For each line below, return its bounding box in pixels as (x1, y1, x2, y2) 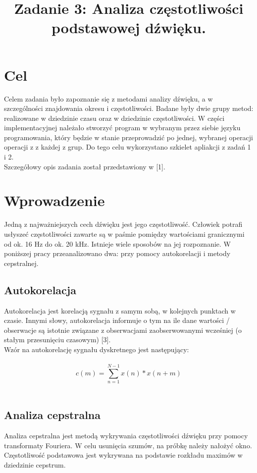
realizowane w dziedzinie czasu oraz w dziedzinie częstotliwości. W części (4, 112, 225, 123)
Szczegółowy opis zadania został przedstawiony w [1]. (4, 161, 165, 171)
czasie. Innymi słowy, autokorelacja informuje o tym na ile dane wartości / (4, 315, 230, 325)
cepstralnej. (4, 258, 39, 268)
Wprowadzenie (4, 190, 105, 210)
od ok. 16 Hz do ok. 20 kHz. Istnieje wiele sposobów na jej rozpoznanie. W (4, 238, 231, 249)
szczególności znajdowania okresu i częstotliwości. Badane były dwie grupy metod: (4, 103, 254, 113)
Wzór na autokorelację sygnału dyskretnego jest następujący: (4, 344, 189, 354)
